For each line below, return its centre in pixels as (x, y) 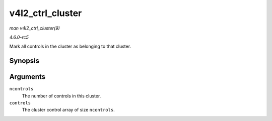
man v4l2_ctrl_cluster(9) (35, 28)
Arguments (27, 77)
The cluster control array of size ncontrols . (69, 110)
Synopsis (24, 61)
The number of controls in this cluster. (61, 96)
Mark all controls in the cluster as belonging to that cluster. (70, 46)
